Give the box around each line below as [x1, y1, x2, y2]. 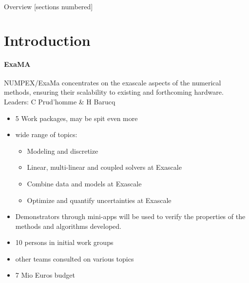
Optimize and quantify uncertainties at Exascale [27, 195, 172, 205]
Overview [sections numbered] [4, 1, 93, 11]
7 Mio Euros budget [15, 270, 75, 280]
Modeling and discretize [27, 145, 98, 156]
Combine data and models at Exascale [27, 178, 142, 188]
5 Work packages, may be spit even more [15, 113, 138, 123]
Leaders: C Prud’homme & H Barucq [4, 96, 115, 106]
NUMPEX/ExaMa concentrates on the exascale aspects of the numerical [4, 77, 221, 87]
